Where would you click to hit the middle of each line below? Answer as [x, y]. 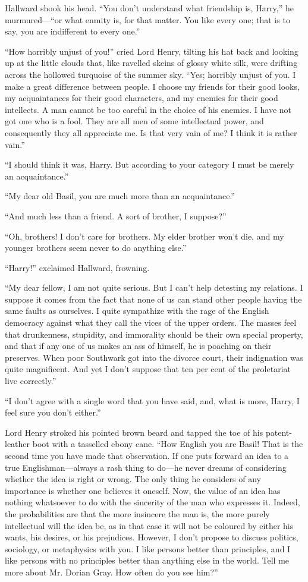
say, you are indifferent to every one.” [73, 31]
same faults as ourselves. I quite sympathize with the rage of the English [137, 311]
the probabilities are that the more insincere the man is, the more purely [137, 513]
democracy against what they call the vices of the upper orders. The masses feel [151, 323]
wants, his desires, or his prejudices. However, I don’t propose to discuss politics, [152, 537]
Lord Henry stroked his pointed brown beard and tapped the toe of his [134, 432]
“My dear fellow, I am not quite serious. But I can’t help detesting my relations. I [154, 287]
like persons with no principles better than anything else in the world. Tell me [147, 560]
